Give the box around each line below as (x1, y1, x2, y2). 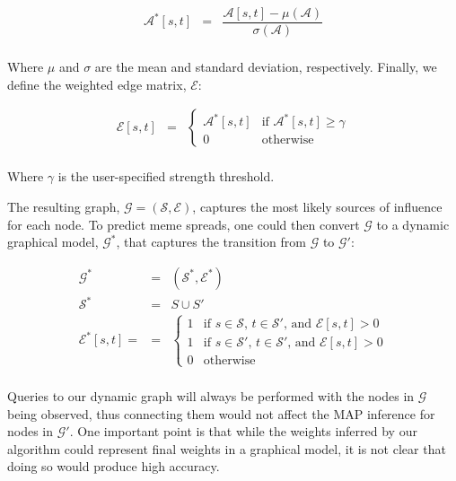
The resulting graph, (7, 197, 120, 215)
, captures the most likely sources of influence (192, 197, 443, 215)
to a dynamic (376, 214, 450, 233)
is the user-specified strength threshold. (57, 167, 275, 186)
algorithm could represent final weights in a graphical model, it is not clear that (7, 439, 446, 458)
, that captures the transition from (116, 232, 306, 251)
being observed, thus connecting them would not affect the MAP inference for (7, 404, 435, 423)
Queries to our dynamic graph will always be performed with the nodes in (7, 386, 415, 405)
